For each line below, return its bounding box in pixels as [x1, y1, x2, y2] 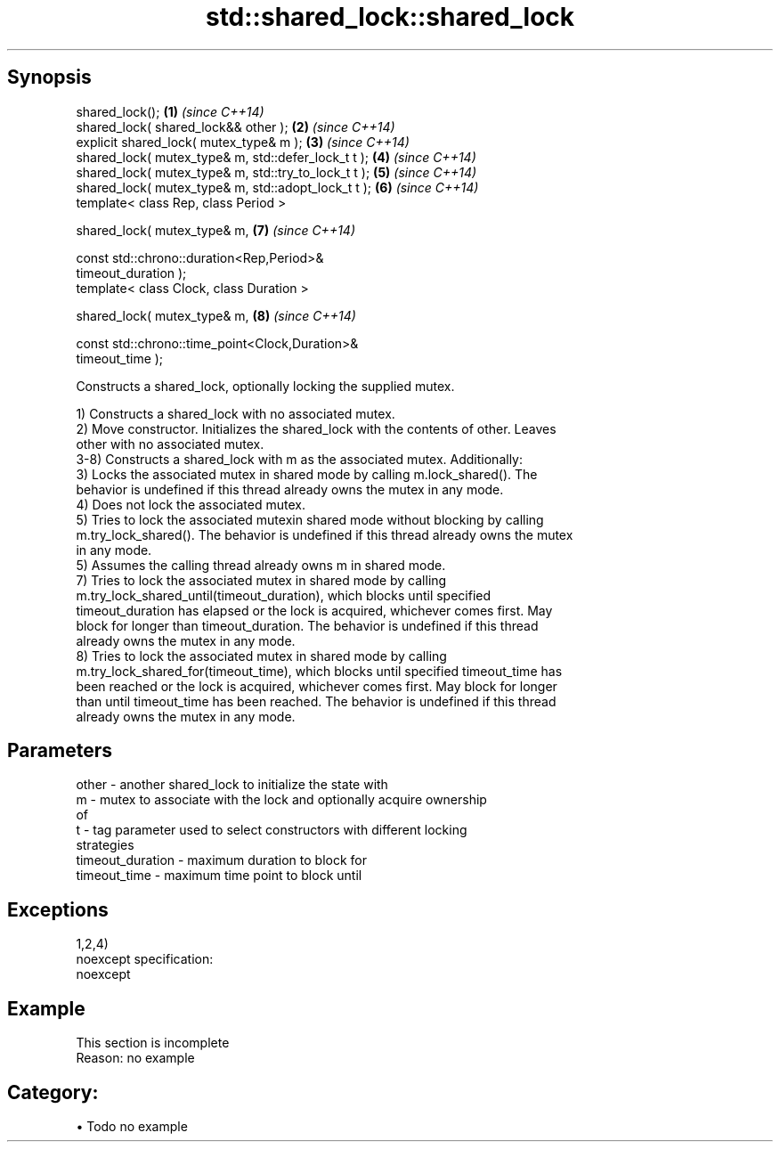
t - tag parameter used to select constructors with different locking [76, 822, 467, 838]
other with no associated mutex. [76, 436, 264, 452]
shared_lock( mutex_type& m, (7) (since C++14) [76, 222, 356, 238]
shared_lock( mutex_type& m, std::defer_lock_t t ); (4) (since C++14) [76, 149, 476, 165]
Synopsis [7, 66, 92, 89]
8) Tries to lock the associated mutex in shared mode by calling [76, 648, 447, 664]
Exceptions [7, 898, 109, 921]
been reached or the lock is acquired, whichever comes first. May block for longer [76, 678, 557, 694]
